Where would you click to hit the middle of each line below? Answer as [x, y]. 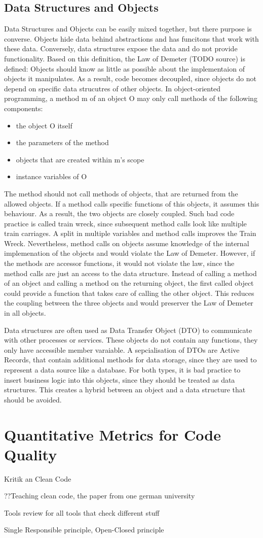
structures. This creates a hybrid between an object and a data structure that [125, 390]
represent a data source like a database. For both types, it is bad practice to [122, 370]
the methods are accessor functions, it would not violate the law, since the [119, 263]
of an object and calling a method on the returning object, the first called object [129, 283]
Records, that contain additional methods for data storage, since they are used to [130, 360]
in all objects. [25, 313]
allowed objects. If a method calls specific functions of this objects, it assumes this [132, 203]
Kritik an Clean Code [38, 478]
